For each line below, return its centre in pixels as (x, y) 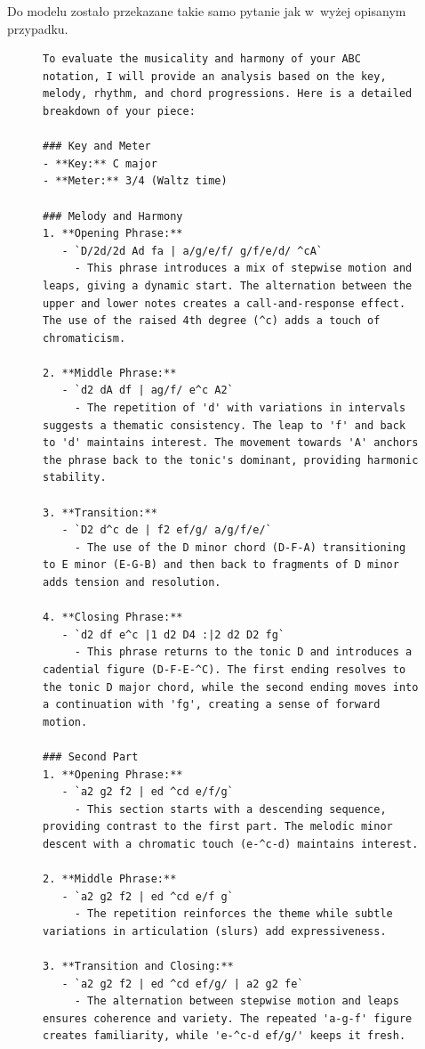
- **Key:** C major (100, 163)
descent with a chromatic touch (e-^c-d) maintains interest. (231, 844)
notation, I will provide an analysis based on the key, (215, 76)
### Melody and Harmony (113, 216)
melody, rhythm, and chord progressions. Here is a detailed (228, 94)
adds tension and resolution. (132, 582)
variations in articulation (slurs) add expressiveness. (215, 931)
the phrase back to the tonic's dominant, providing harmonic (231, 460)
